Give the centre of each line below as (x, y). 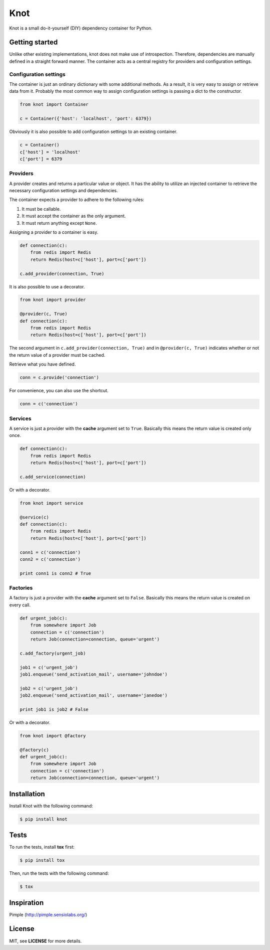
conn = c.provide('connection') (59, 378)
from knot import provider (53, 300)
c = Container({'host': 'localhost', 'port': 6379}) (86, 119)
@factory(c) (34, 750)
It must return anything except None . (59, 223)
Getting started (33, 42)
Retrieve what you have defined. (42, 364)
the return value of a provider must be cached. (57, 355)
